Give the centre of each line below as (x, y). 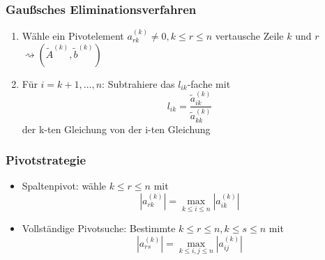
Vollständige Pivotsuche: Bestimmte (99, 228)
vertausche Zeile (249, 36)
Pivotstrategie (46, 160)
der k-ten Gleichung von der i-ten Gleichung (116, 129)
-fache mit (209, 83)
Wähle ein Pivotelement (73, 36)
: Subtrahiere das (138, 83)
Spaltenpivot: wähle (64, 186)
